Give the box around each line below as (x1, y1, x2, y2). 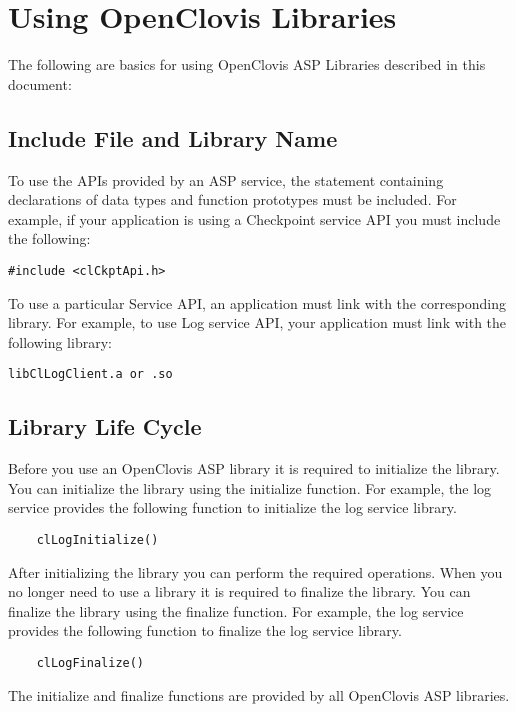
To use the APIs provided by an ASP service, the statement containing (8, 169, 444, 190)
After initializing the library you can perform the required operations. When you (8, 561, 503, 582)
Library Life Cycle (8, 411, 202, 442)
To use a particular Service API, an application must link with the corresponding (8, 292, 507, 313)
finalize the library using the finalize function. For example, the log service (8, 600, 464, 621)
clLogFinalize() (36, 656, 145, 670)
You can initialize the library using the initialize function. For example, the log (8, 477, 492, 498)
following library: (8, 331, 112, 352)
